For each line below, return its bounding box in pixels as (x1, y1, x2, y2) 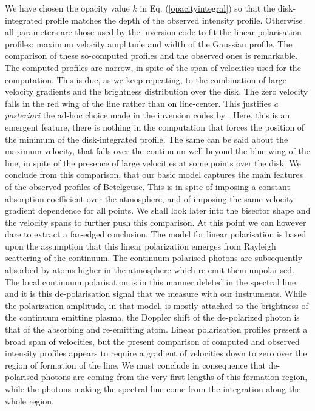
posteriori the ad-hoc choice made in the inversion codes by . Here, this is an (5, 109, 290, 121)
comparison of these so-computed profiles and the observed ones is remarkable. (5, 49, 298, 62)
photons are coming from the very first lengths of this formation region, (41, 370, 308, 383)
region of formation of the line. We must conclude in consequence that (5, 358, 266, 371)
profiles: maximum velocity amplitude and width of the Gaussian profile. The (5, 37, 293, 50)
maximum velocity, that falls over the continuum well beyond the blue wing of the (5, 144, 310, 157)
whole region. (5, 394, 54, 407)
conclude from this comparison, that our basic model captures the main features (5, 168, 303, 181)
